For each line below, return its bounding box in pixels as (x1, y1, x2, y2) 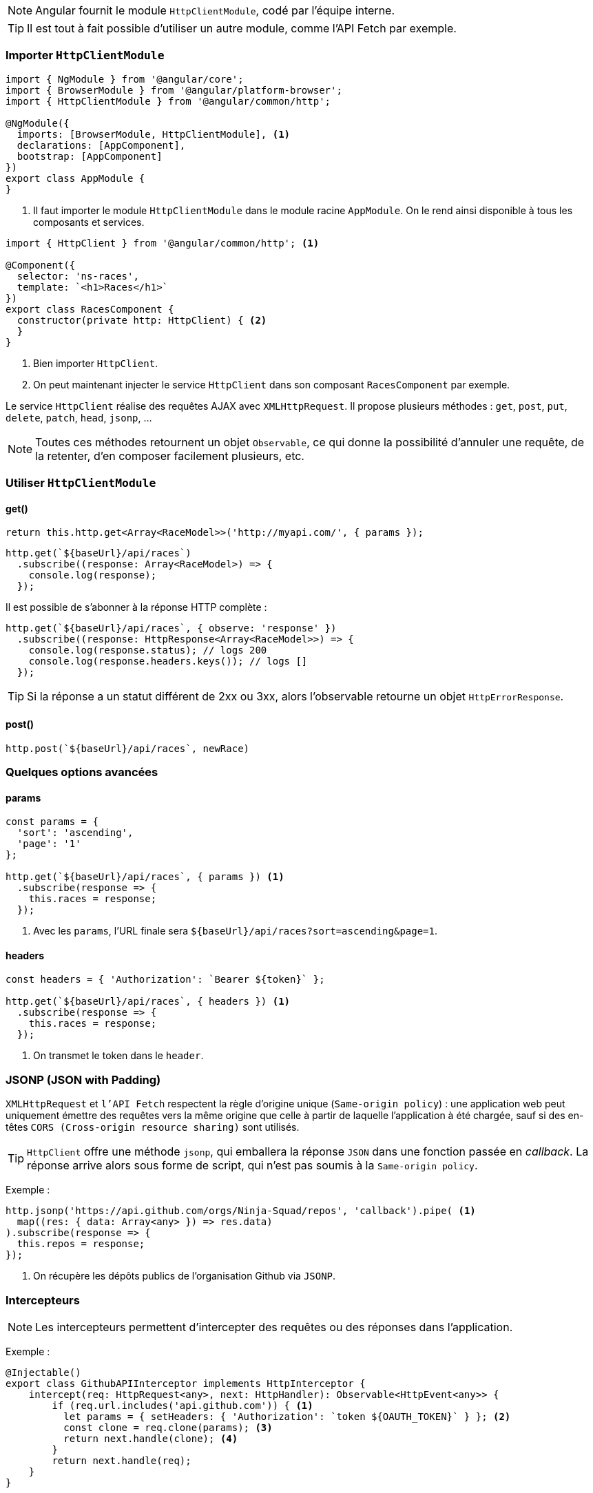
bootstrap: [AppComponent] (17, 150, 163, 162)
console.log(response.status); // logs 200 (28, 645, 267, 656)
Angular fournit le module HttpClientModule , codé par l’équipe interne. (35, 3, 395, 17)
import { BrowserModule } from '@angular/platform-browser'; (6, 84, 342, 96)
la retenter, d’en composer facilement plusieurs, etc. (35, 448, 304, 463)
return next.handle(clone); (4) (63, 1432, 238, 1444)
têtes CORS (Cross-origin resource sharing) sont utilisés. (6, 1121, 300, 1134)
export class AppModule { (6, 172, 145, 184)
